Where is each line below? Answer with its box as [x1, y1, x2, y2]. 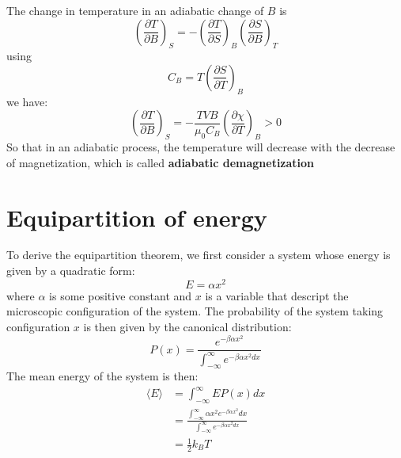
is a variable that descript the [205, 287, 349, 303]
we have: [6, 93, 48, 109]
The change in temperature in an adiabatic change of [6, 2, 264, 18]
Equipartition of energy [6, 200, 267, 233]
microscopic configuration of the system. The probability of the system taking [6, 303, 384, 319]
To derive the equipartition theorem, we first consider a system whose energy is [6, 246, 391, 263]
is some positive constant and [49, 287, 192, 303]
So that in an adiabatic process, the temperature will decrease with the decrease [6, 139, 395, 155]
